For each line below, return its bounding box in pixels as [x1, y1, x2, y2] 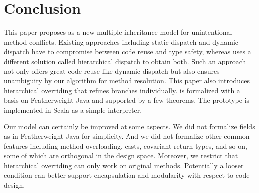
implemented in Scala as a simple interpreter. [4, 104, 142, 115]
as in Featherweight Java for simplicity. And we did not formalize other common [4, 131, 250, 141]
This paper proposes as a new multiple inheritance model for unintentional [4, 27, 232, 37]
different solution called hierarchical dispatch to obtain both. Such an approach [4, 56, 246, 66]
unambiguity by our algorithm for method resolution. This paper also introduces [4, 75, 250, 86]
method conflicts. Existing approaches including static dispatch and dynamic [4, 36, 239, 47]
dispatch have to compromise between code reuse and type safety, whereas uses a [4, 46, 251, 57]
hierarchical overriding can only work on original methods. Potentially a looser [4, 160, 244, 170]
